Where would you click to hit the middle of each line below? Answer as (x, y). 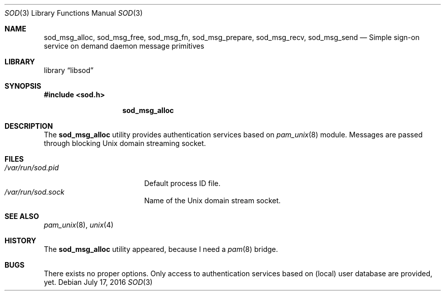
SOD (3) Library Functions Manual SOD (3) (74, 13)
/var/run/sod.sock (35, 192)
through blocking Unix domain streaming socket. (125, 143)
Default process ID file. (182, 183)
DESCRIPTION (29, 126)
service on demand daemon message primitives (124, 46)
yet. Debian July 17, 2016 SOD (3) (98, 282)
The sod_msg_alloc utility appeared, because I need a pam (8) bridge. (161, 249)
